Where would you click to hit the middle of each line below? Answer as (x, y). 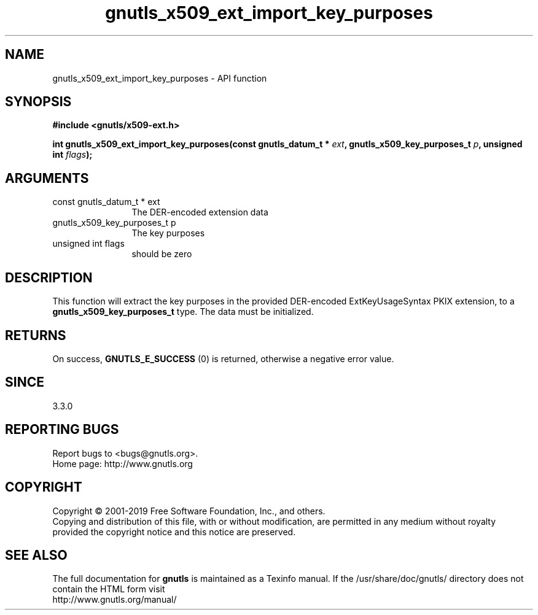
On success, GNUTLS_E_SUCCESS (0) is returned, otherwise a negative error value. (223, 358)
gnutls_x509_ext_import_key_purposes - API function (160, 78)
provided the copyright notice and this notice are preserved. (174, 532)
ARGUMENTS (47, 178)
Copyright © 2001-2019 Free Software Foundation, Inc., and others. (189, 511)
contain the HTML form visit (109, 589)
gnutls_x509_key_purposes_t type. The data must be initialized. (183, 312)
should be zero (162, 254)
